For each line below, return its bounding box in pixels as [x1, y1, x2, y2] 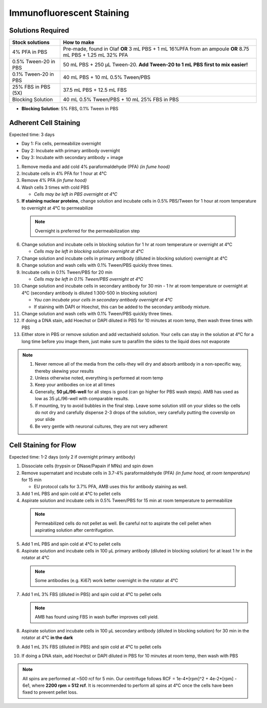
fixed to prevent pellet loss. [22, 689, 78, 695]
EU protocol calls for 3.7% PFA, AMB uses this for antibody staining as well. [34, 484, 188, 490]
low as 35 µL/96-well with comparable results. [35, 396, 130, 402]
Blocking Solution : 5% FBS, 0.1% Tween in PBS [21, 106, 119, 112]
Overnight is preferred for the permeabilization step [35, 228, 140, 234]
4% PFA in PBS [12, 48, 47, 55]
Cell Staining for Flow [9, 441, 77, 449]
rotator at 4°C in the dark [21, 635, 73, 641]
